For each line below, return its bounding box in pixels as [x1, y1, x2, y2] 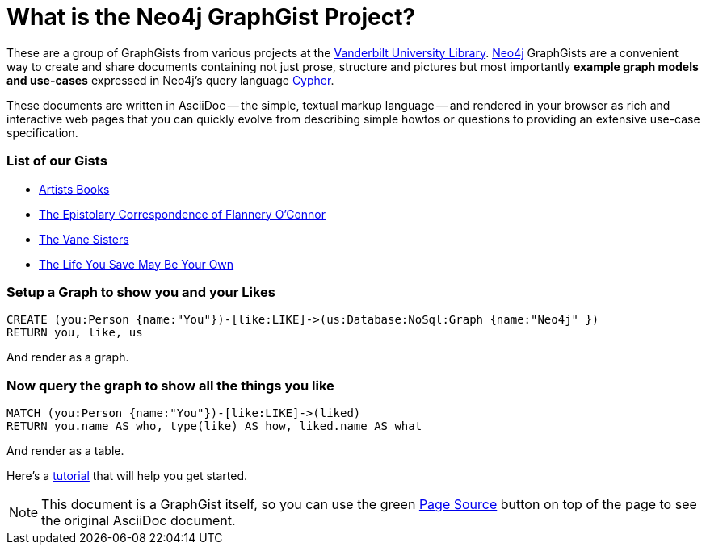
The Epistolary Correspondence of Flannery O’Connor [39, 207, 326, 221]
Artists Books [39, 182, 110, 196]
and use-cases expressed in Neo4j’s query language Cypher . [6, 73, 334, 87]
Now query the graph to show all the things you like [6, 377, 334, 394]
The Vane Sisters [39, 232, 129, 246]
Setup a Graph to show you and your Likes [6, 283, 275, 300]
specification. [6, 125, 78, 140]
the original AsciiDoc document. [41, 512, 236, 528]
